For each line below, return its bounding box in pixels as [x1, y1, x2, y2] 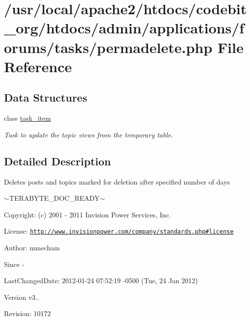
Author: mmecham [4, 242, 60, 252]
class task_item [4, 113, 51, 123]
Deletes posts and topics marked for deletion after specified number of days [4, 176, 230, 187]
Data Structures [4, 90, 87, 105]
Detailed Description [4, 153, 111, 168]
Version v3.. [4, 292, 40, 302]
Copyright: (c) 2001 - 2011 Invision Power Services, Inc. [4, 209, 171, 219]
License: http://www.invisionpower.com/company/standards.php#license [4, 226, 234, 236]
